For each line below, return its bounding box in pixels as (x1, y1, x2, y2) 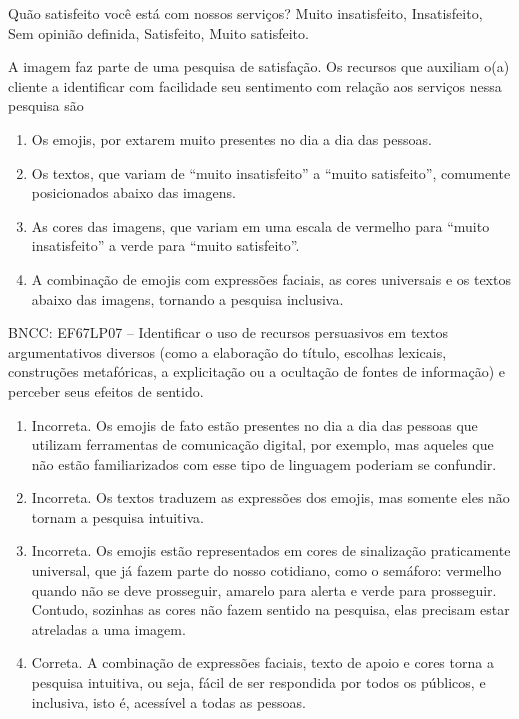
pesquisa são (8, 95, 84, 116)
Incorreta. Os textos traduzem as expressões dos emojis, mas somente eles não (31, 487, 510, 508)
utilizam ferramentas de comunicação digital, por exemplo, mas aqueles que (31, 434, 494, 455)
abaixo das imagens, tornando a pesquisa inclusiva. (31, 288, 344, 309)
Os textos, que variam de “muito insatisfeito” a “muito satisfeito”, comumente (31, 162, 511, 183)
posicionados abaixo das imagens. (31, 182, 236, 203)
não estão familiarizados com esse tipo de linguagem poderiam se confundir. (31, 453, 497, 474)
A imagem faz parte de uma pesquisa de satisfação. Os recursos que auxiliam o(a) (8, 56, 510, 77)
